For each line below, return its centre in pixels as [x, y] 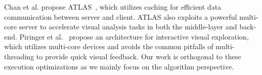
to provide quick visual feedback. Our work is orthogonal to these [139, 56]
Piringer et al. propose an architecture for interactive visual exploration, [134, 36]
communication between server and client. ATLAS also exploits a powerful [121, 16]
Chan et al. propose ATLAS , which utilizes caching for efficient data [113, 7]
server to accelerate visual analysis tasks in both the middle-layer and [128, 27]
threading [19, 56]
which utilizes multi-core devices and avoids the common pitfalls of [109, 46]
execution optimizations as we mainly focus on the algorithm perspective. [119, 66]
